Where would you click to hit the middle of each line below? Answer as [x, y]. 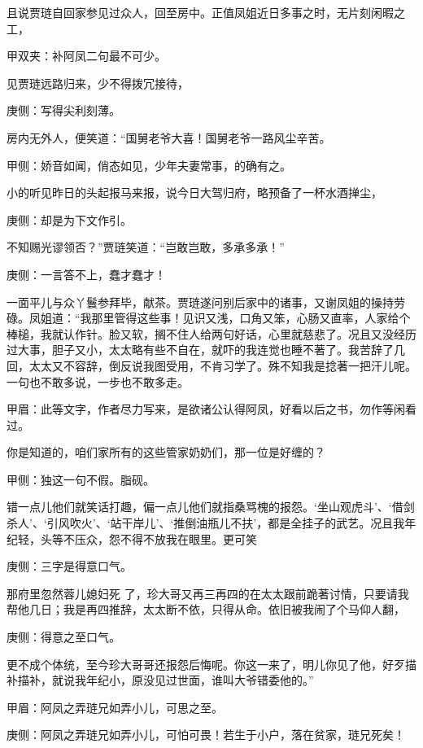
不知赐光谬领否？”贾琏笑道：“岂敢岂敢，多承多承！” [146, 247]
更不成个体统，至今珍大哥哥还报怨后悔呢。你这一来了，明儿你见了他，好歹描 [211, 664]
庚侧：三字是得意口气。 [69, 566]
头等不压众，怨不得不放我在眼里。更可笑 [148, 538]
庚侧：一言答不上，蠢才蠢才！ [86, 274]
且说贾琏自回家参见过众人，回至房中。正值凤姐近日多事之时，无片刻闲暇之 [206, 12]
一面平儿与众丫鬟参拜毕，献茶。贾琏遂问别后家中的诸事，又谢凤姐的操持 [200, 302]
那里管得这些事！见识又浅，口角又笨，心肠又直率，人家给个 [251, 318]
